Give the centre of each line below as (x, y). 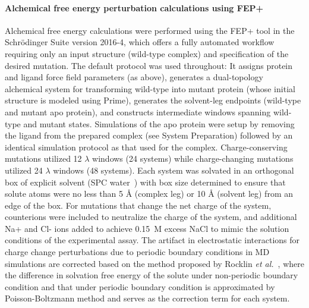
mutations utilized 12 (43, 158)
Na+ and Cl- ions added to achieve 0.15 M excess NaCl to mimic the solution (147, 228)
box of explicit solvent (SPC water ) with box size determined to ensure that (145, 182)
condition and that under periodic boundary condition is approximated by (140, 286)
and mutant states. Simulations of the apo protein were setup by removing (159, 123)
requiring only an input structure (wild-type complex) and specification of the (147, 53)
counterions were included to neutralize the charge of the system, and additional (151, 217)
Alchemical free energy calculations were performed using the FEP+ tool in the (150, 30)
